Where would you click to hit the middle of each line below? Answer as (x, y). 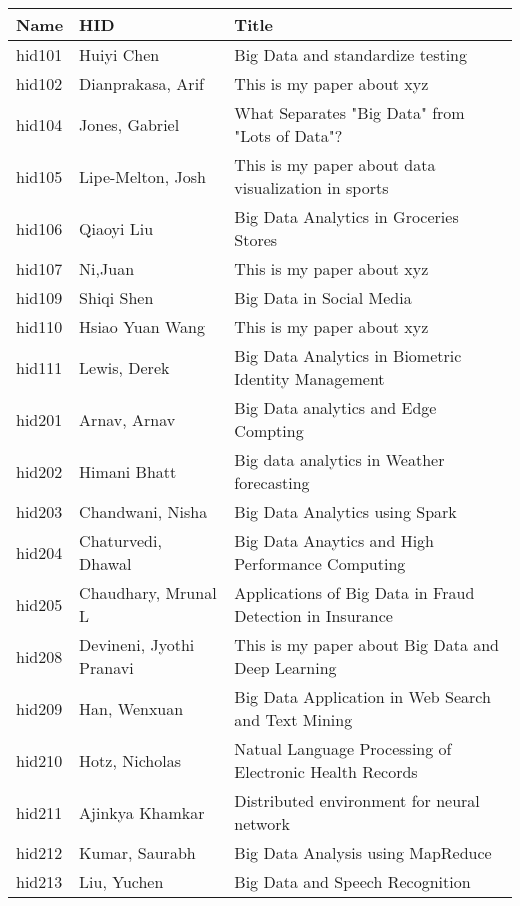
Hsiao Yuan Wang (142, 326)
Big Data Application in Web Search (362, 696)
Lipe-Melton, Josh (142, 176)
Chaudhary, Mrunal (148, 592)
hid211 (39, 812)
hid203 (39, 511)
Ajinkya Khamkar (142, 812)
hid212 (39, 852)
